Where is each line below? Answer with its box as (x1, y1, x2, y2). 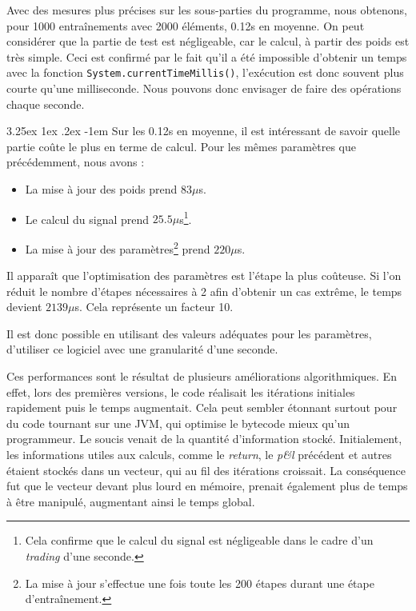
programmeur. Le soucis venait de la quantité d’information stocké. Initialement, (6, 430, 402, 447)
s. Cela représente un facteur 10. (74, 298, 234, 315)
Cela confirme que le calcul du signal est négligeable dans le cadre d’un (25, 532, 374, 549)
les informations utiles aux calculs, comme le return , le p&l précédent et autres (6, 446, 392, 463)
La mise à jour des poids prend (25, 181, 178, 197)
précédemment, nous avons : (6, 154, 145, 170)
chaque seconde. (6, 95, 85, 112)
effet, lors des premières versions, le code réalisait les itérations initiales (6, 383, 355, 400)
